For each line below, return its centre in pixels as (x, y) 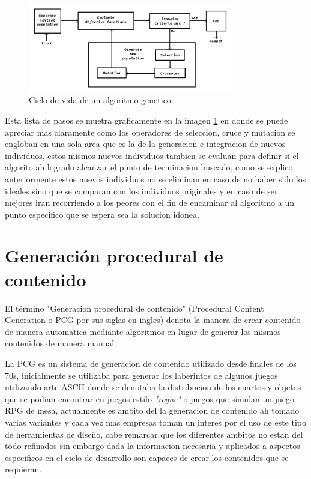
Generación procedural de (114, 255)
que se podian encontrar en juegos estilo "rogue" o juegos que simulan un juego (149, 398)
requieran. (23, 469)
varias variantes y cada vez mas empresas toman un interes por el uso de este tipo (155, 422)
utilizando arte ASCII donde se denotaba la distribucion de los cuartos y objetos (153, 387)
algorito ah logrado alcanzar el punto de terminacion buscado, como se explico (149, 167)
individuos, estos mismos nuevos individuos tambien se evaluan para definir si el (152, 155)
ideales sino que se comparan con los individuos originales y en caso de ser (141, 191)
